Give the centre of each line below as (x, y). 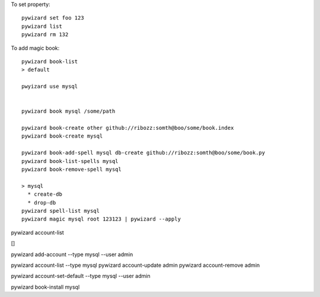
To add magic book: (35, 48)
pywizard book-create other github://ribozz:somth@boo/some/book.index (128, 128)
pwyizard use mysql (50, 87)
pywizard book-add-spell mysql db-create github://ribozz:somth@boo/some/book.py (143, 153)
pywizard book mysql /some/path (68, 111)
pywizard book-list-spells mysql (70, 161)
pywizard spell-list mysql (61, 211)
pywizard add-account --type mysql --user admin (72, 254)
